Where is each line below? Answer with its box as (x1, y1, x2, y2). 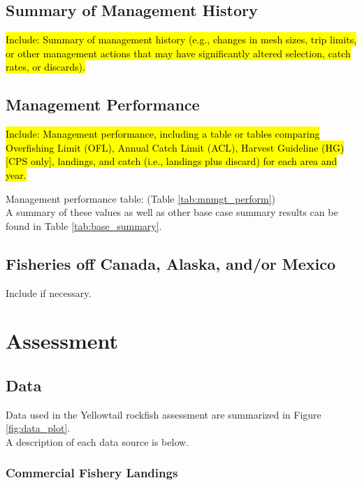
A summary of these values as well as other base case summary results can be (6, 205, 338, 219)
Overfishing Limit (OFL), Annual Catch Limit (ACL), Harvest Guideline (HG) (6, 140, 345, 154)
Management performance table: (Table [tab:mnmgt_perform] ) (6, 191, 275, 205)
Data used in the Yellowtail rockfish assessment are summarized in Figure (6, 407, 321, 421)
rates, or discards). (6, 59, 85, 74)
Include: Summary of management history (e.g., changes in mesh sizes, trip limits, (6, 32, 357, 47)
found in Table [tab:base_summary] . (6, 218, 162, 233)
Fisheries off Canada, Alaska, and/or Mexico (6, 252, 336, 274)
